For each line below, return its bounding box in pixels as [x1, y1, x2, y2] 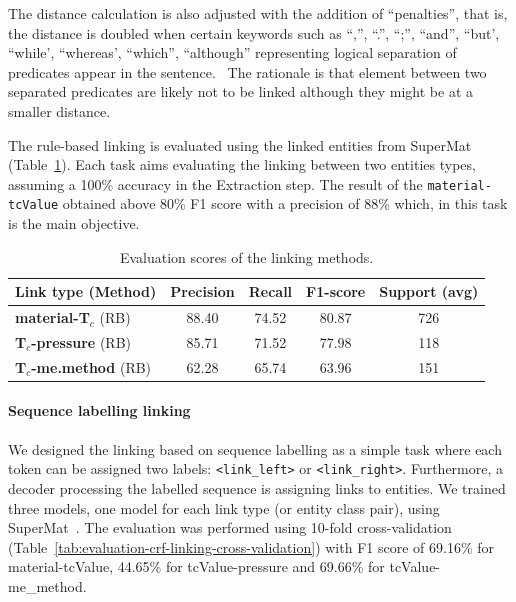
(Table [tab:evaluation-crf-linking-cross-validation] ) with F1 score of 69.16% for [8, 536, 494, 557]
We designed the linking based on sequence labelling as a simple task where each [8, 438, 502, 459]
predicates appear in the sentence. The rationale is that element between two [8, 61, 487, 82]
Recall [248, 281, 293, 302]
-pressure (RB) [31, 331, 132, 352]
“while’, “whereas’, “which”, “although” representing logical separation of [8, 42, 457, 63]
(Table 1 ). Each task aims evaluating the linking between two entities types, [8, 154, 476, 175]
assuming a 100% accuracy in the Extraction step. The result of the [8, 173, 423, 194]
